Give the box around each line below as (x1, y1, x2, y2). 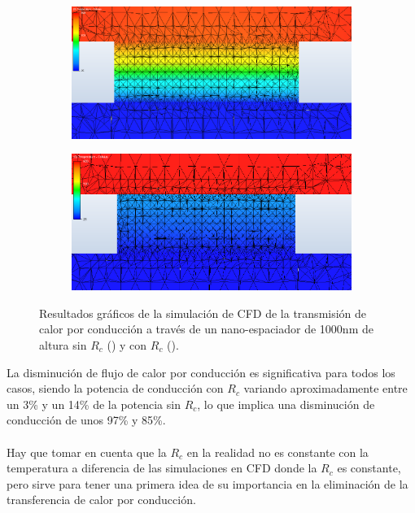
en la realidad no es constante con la (186, 443, 369, 460)
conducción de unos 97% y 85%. (7, 411, 166, 428)
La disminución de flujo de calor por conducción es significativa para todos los (7, 363, 395, 380)
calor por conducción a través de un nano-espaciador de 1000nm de (39, 320, 373, 337)
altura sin (39, 337, 87, 354)
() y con (107, 337, 147, 354)
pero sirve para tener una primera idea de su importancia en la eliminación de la (7, 475, 408, 492)
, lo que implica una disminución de (197, 395, 375, 412)
